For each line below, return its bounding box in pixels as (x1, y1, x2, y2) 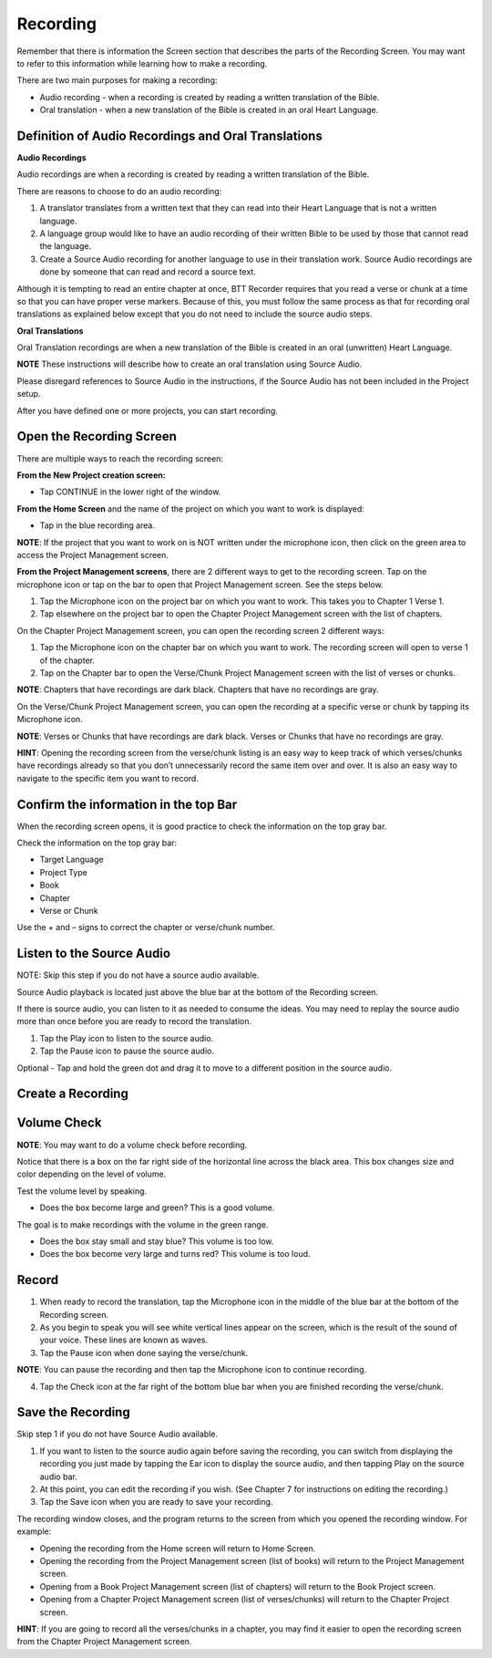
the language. (39, 241, 91, 252)
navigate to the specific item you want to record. (16, 772, 200, 783)
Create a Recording (16, 1086, 129, 1102)
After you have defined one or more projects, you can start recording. (16, 405, 278, 416)
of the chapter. (39, 655, 96, 666)
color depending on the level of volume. (16, 1168, 167, 1180)
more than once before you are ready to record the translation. (16, 1016, 252, 1027)
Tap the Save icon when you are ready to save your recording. (39, 1497, 273, 1508)
